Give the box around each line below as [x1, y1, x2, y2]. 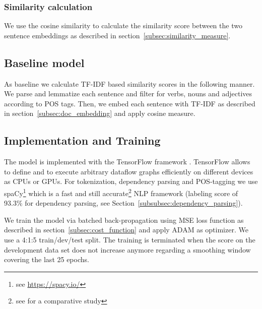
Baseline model [4, 54, 85, 70]
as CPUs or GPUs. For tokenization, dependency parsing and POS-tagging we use [4, 176, 258, 187]
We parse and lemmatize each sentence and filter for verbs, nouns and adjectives [4, 88, 252, 99]
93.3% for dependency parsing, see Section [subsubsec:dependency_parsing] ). [4, 198, 243, 208]
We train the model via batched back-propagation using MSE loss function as [4, 214, 244, 225]
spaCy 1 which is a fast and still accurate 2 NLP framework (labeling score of [4, 186, 238, 198]
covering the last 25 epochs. [4, 254, 89, 265]
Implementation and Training [4, 133, 161, 148]
